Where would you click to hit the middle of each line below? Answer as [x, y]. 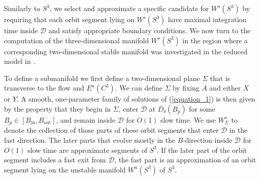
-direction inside [207, 140]
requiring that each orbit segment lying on [69, 19]
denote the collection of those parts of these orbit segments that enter [111, 130]
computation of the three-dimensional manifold [76, 40]
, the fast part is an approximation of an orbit [185, 160]
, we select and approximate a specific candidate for [129, 8]
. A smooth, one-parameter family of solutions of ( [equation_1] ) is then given [136, 99]
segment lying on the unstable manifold [65, 169]
